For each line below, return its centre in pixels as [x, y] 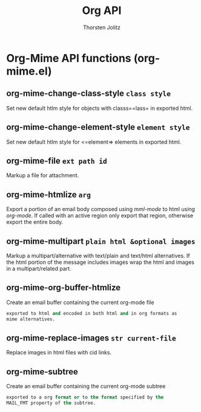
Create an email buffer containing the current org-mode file [80, 302]
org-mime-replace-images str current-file [91, 338]
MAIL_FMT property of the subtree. [51, 403]
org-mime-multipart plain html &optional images [101, 241]
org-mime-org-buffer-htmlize [64, 288]
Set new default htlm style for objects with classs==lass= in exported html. [99, 108]
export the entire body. [35, 222]
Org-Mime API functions [69, 58]
